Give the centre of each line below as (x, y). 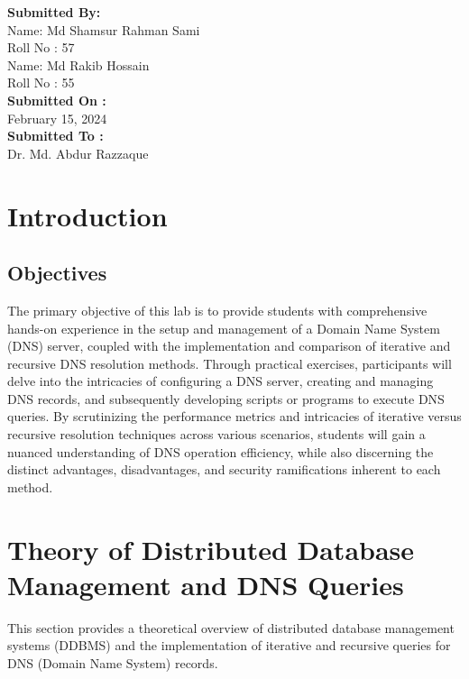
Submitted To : (55, 136)
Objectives (57, 273)
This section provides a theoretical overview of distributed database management (231, 627)
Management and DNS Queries (206, 584)
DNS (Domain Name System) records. (113, 662)
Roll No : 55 (41, 83)
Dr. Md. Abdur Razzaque (78, 153)
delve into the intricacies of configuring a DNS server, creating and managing (221, 381)
